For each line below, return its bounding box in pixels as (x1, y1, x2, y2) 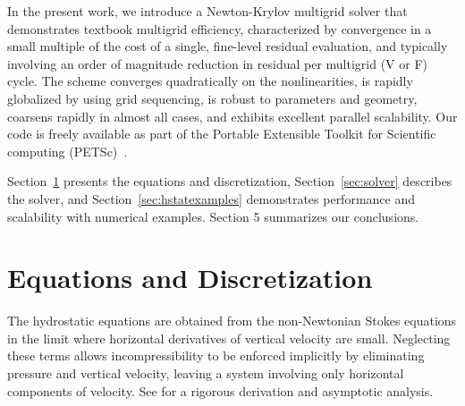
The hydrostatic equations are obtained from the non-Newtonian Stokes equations (7, 311, 457, 330)
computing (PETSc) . (7, 141, 128, 160)
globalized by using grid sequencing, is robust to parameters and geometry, (7, 89, 418, 107)
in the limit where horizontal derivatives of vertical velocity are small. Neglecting (7, 328, 451, 347)
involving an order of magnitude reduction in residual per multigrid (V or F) (7, 54, 428, 72)
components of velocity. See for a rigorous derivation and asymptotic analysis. (7, 381, 434, 400)
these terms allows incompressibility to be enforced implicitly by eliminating (7, 346, 425, 365)
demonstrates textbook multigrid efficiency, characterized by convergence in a (7, 19, 432, 38)
